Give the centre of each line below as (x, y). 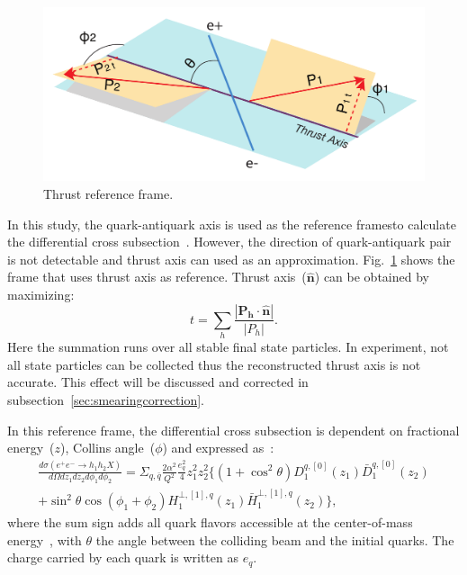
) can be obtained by (372, 277)
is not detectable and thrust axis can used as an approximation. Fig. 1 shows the (231, 259)
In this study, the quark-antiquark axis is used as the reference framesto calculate (232, 224)
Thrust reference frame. (108, 193)
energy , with (45, 539)
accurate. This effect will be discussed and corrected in (158, 382)
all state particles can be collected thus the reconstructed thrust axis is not (214, 364)
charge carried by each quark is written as (123, 557)
